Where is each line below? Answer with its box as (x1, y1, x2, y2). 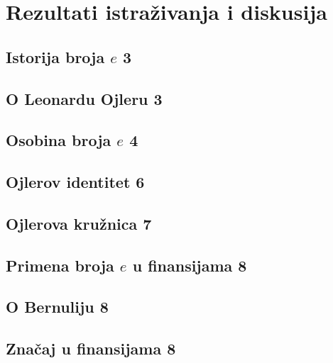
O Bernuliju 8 (6, 296, 109, 318)
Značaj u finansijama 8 (6, 337, 176, 359)
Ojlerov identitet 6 (6, 171, 145, 193)
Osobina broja (6, 129, 111, 151)
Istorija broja (6, 45, 105, 67)
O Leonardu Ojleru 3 (6, 87, 163, 109)
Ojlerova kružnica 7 (6, 212, 152, 234)
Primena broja (6, 254, 114, 276)
